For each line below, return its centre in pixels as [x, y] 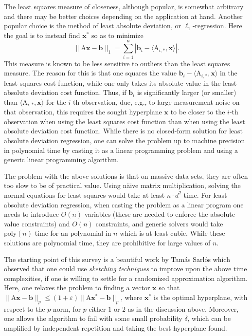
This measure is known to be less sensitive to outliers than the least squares [117, 63]
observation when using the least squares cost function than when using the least [125, 121]
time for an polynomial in [73, 233]
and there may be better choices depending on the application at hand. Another [123, 16]
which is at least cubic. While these [172, 233]
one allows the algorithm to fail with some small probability [93, 318]
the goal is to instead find [42, 35]
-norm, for [66, 308]
